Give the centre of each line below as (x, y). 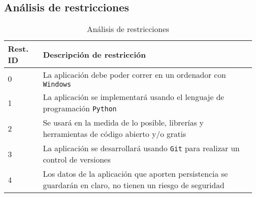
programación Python (80, 108)
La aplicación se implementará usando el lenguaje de (134, 97)
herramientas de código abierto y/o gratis (114, 134)
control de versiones (77, 160)
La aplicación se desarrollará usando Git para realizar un (141, 148)
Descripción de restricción (95, 54)
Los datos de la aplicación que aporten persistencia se (135, 174)
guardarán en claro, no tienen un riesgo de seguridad (134, 185)
